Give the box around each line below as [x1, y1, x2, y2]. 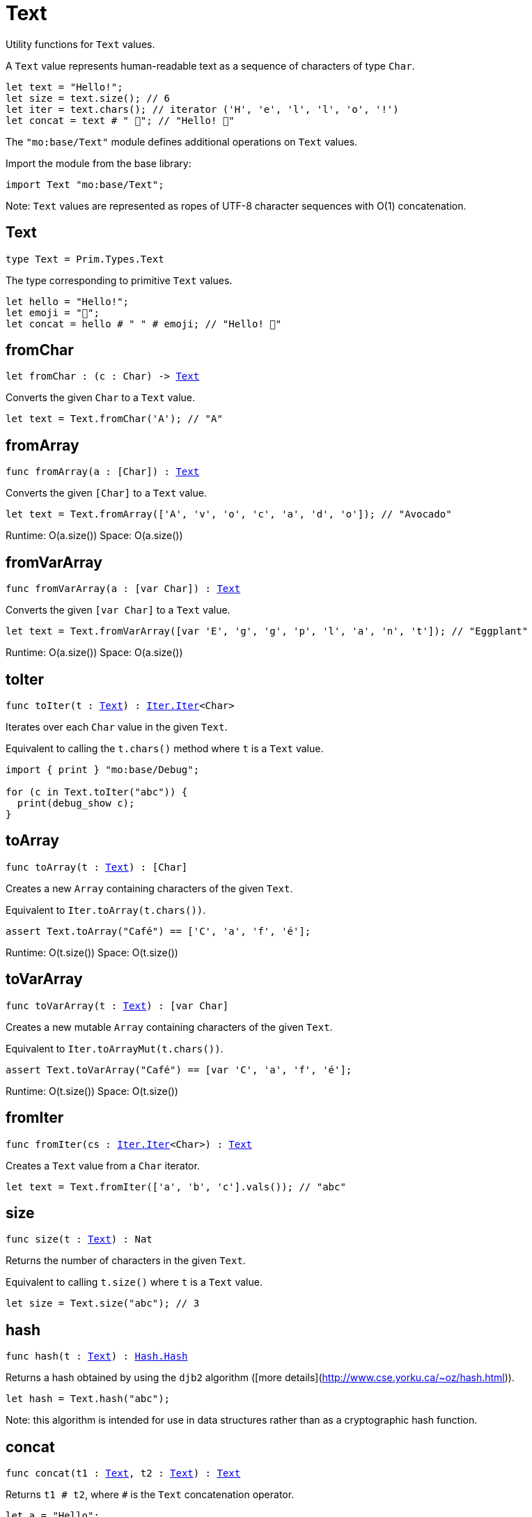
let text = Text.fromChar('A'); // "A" [6, 413, 223, 425]
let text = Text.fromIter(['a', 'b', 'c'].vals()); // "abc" [6, 1181, 346, 1192]
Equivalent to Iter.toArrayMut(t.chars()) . [6, 1042, 224, 1055]
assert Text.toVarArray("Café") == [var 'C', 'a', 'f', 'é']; [6, 1064, 352, 1075]
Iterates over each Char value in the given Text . [6, 720, 228, 733]
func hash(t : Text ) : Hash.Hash [6, 1351, 188, 1362]
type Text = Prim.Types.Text [6, 253, 164, 265]
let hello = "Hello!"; [6, 295, 130, 307]
